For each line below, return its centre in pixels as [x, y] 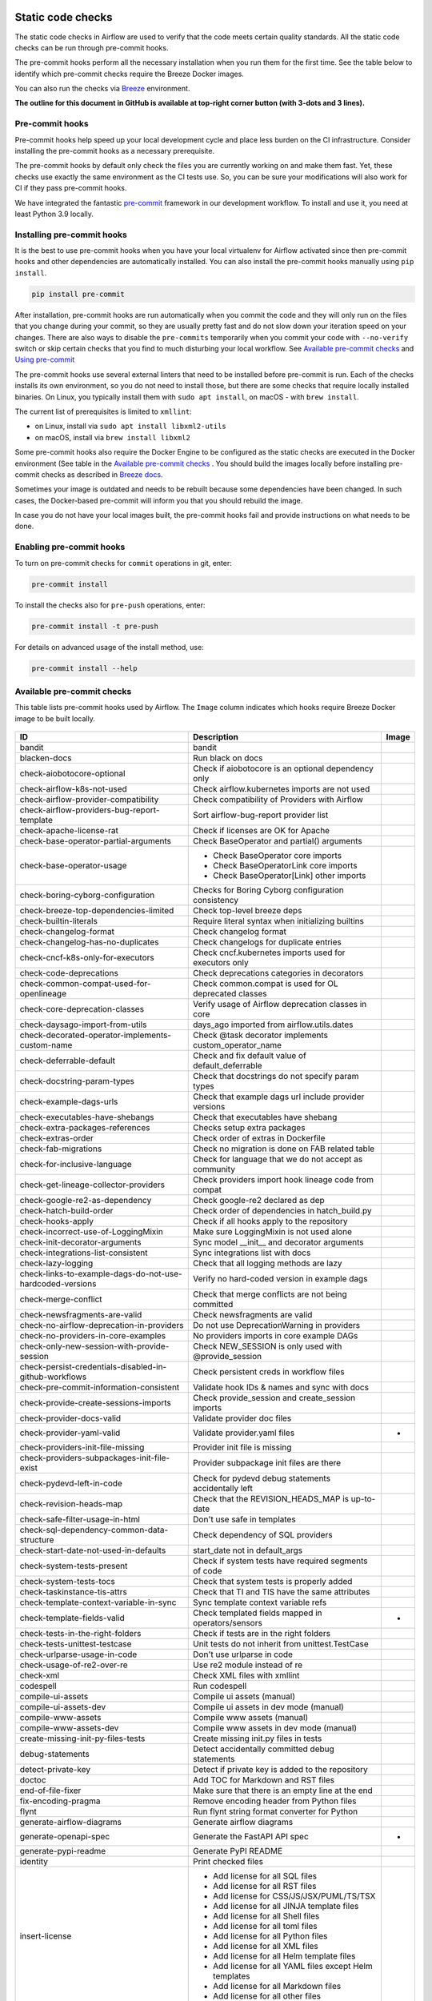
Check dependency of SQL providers [263, 1535]
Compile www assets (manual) [251, 1718]
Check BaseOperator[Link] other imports [290, 876]
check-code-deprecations [69, 973]
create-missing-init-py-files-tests [82, 1738]
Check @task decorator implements [260, 1035]
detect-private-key [55, 1770]
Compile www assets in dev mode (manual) [275, 1728]
